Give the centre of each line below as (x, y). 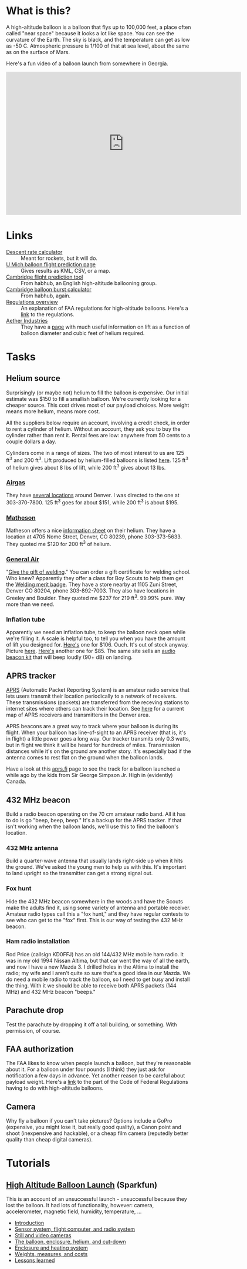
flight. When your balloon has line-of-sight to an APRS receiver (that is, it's (96, 732)
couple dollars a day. (31, 441)
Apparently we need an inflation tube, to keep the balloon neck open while (96, 632)
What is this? (39, 11)
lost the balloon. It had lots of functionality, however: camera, (80, 1206)
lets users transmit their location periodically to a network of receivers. (92, 696)
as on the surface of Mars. (38, 52)
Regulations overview (32, 302)
